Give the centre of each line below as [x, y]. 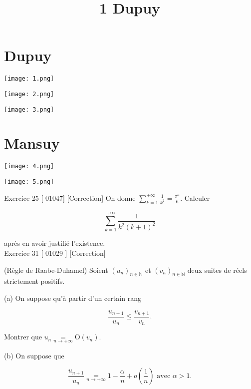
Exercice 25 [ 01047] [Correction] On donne [70, 198]
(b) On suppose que [34, 355]
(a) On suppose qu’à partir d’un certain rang [73, 298]
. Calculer [195, 198]
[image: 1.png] [29, 79]
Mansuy [32, 143]
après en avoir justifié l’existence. [55, 243]
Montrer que [23, 337]
